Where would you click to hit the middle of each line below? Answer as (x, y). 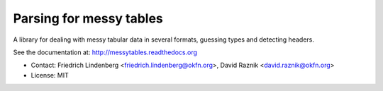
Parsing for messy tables (88, 18)
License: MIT (50, 75)
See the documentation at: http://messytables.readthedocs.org (105, 52)
